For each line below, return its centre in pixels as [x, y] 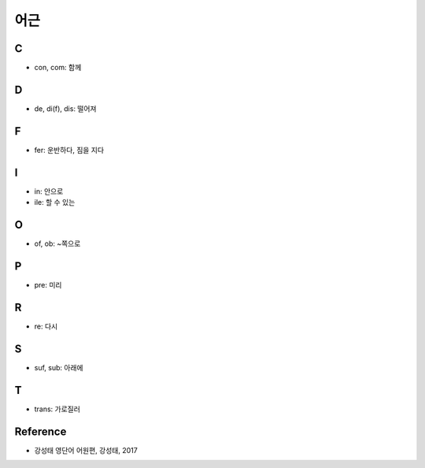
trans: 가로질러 [57, 409]
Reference [41, 431]
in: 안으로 [49, 191]
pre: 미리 [48, 284]
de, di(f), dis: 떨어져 [65, 108]
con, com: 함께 [58, 68]
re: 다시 [46, 326]
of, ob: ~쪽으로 [57, 243]
